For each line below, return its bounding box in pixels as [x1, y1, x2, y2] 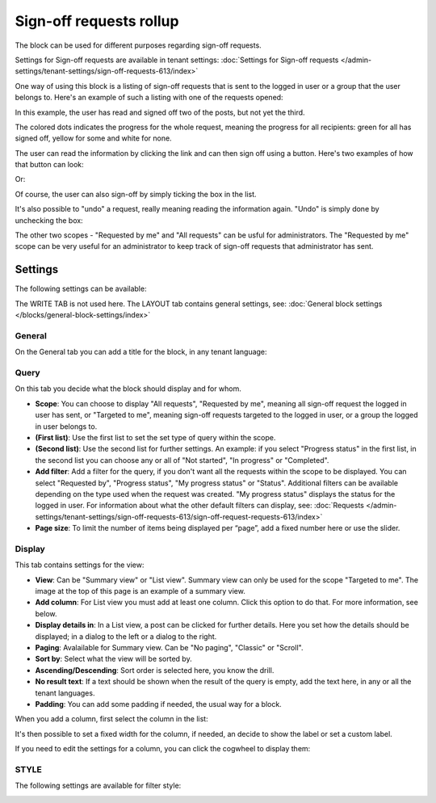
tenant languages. [35, 687, 95, 698]
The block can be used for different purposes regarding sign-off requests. [15, 40, 262, 50]
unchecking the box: [15, 215, 84, 225]
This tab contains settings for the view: [15, 560, 145, 570]
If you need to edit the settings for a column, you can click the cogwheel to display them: [15, 744, 311, 754]
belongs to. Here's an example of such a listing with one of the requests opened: [15, 93, 283, 103]
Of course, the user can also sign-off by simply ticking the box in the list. [15, 189, 258, 199]
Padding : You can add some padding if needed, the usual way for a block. [35, 699, 282, 708]
